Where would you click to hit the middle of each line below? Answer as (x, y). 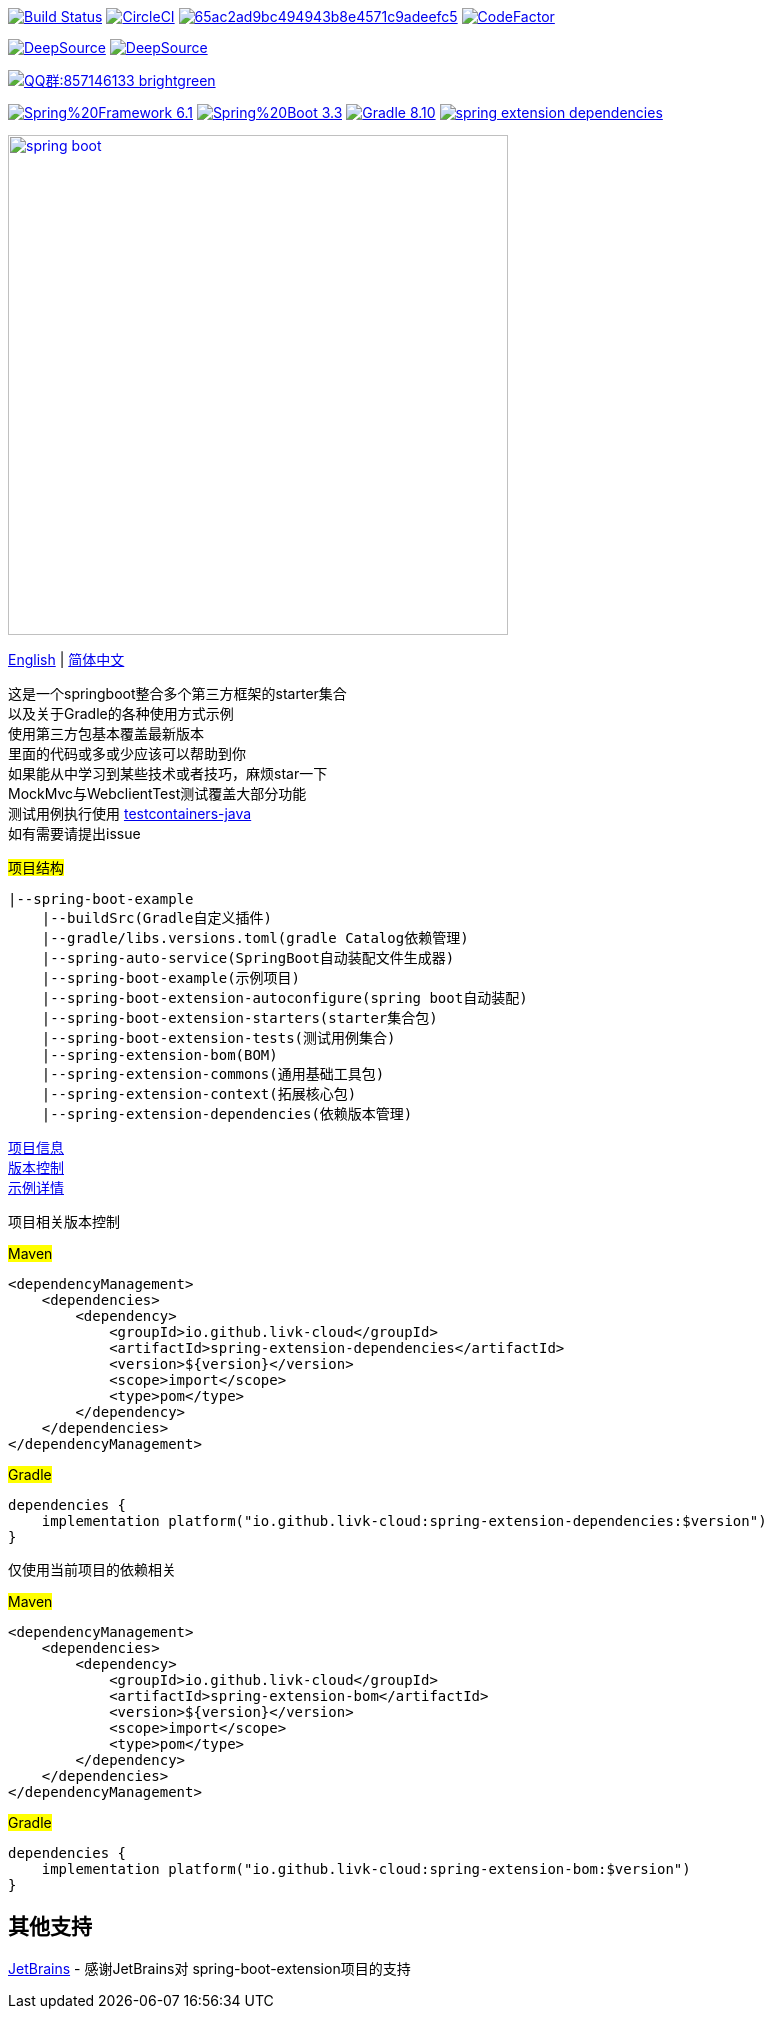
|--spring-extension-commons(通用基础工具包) (213, 1074)
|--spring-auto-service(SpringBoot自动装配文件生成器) (248, 958)
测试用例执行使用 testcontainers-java (130, 813)
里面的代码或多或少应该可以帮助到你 (127, 753)
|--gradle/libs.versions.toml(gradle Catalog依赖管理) (255, 938)
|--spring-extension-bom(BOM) (159, 1055)
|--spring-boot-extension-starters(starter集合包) (239, 1018)
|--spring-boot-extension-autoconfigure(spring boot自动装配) (284, 998)
